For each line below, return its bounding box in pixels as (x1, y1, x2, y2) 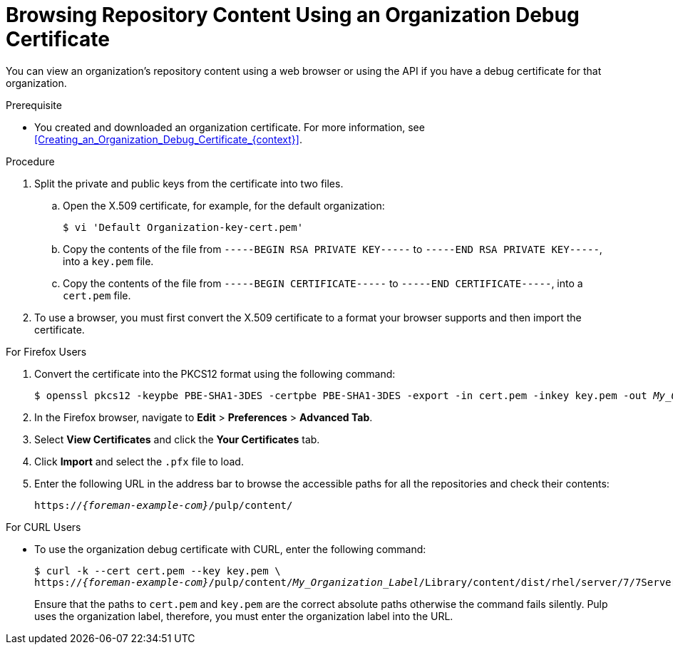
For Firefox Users (6, 345, 87, 358)
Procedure (6, 155, 55, 167)
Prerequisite (6, 98, 62, 111)
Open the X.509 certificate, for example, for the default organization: (63, 199, 385, 212)
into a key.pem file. (63, 254, 154, 267)
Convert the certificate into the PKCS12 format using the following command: (34, 367, 396, 380)
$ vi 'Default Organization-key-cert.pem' (63, 221, 304, 233)
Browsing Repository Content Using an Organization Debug (6, 3, 580, 27)
